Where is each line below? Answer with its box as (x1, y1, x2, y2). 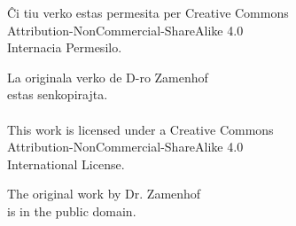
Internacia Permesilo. (7, 38, 122, 57)
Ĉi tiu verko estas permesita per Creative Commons (7, 4, 289, 21)
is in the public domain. (7, 201, 136, 220)
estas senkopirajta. (7, 85, 108, 104)
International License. (7, 154, 125, 173)
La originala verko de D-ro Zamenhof (7, 67, 208, 86)
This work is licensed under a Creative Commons (7, 120, 274, 138)
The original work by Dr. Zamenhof (7, 184, 201, 203)
